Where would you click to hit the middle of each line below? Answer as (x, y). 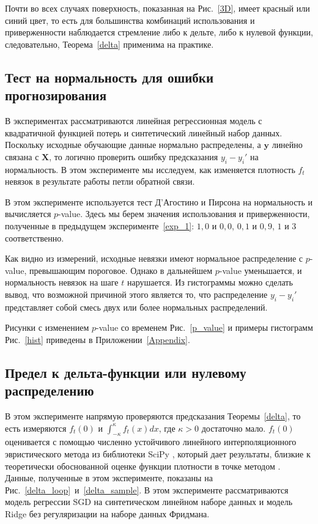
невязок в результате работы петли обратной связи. (100, 181)
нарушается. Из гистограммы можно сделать (210, 282)
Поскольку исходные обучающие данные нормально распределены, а (133, 145)
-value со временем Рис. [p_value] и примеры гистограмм (205, 327)
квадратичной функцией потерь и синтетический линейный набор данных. (144, 132)
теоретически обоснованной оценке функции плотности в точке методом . (143, 466)
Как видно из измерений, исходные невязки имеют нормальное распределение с (154, 258)
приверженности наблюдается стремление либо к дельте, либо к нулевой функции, (159, 32)
